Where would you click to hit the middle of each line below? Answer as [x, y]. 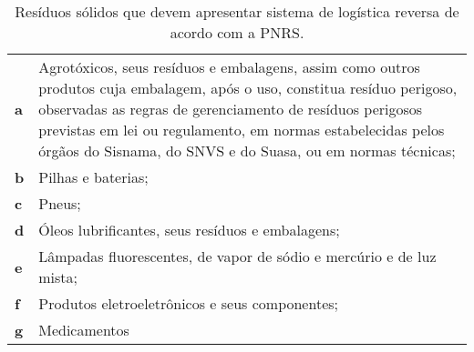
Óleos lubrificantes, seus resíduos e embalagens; [189, 230]
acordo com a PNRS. [237, 32]
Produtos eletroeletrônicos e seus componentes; [189, 303]
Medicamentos [84, 330]
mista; [58, 277]
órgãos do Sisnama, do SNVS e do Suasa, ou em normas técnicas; [247, 151]
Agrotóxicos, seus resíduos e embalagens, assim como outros [229, 67]
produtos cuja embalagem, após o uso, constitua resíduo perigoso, [248, 88]
